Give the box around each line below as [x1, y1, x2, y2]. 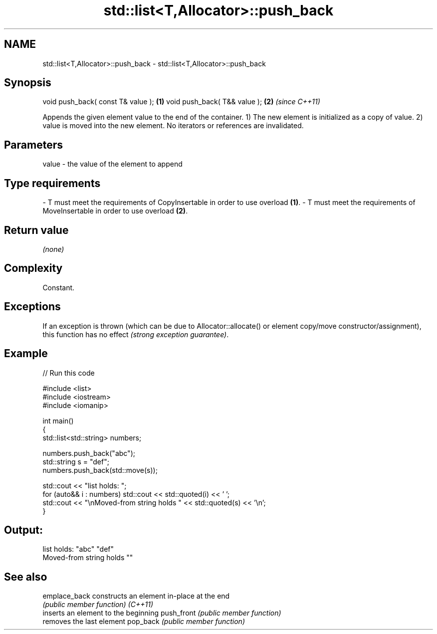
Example [4, 347, 48, 360]
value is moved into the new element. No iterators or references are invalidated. [42, 121, 304, 130]
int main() [42, 416, 74, 425]
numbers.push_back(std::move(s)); [42, 465, 158, 474]
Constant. [42, 283, 75, 292]
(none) [42, 244, 64, 253]
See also [4, 570, 47, 583]
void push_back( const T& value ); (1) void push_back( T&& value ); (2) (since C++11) [42, 97, 320, 106]
